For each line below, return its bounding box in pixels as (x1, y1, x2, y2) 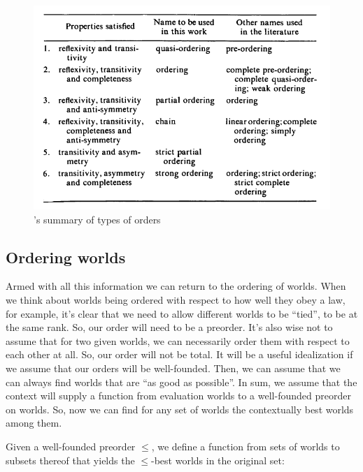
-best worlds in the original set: (151, 452, 285, 467)
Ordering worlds (6, 246, 126, 267)
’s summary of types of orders (34, 212, 161, 226)
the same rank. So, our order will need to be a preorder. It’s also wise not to (6, 320, 333, 334)
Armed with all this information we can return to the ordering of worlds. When (6, 279, 346, 293)
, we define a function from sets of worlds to (151, 439, 340, 453)
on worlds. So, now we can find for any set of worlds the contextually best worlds (6, 401, 354, 416)
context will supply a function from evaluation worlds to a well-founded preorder (6, 388, 351, 403)
